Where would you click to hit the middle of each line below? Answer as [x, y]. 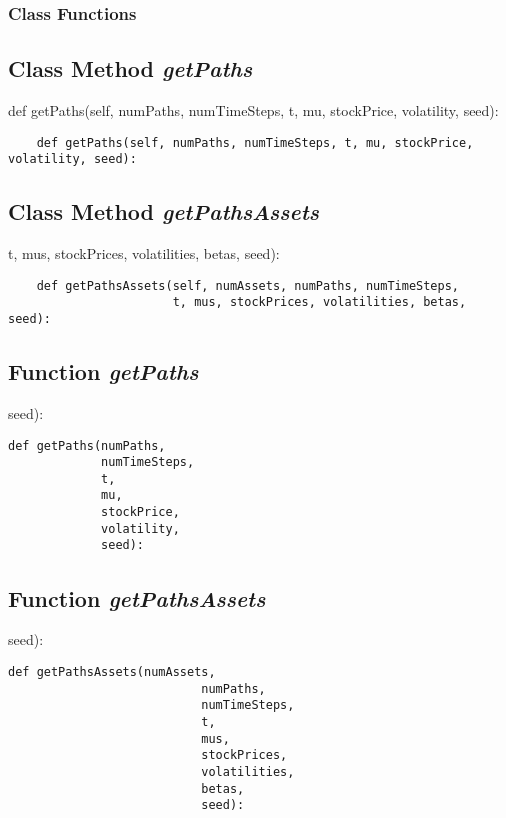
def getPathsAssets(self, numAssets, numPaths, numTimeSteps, [248, 285]
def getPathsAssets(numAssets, [112, 671]
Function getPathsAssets [137, 597]
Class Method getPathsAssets [163, 211]
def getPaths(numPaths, [87, 445]
